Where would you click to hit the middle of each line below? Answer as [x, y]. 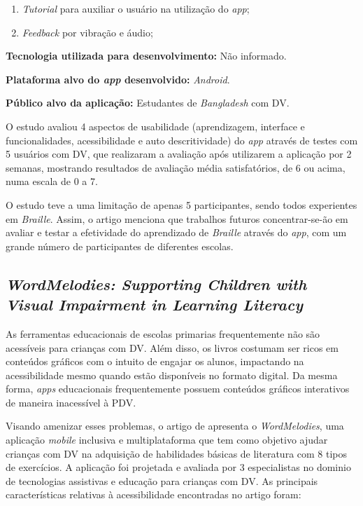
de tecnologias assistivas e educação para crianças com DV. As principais [162, 480]
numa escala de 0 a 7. [52, 181]
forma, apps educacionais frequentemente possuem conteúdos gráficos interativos [178, 389]
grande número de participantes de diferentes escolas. [120, 246]
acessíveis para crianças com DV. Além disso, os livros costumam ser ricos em [172, 347]
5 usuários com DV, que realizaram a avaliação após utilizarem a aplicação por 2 [179, 154]
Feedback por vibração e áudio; [87, 32]
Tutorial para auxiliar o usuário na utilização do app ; [136, 8]
